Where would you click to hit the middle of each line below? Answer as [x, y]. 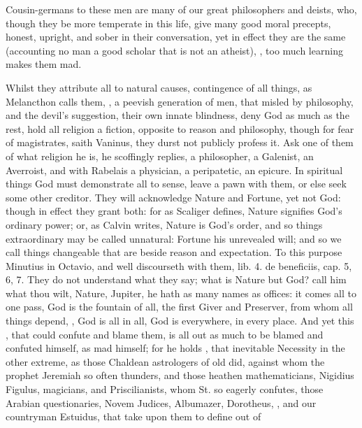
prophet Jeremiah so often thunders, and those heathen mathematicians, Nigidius [180, 375]
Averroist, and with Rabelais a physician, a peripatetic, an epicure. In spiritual [174, 170]
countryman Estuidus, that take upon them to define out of [133, 416]
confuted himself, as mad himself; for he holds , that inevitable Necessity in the [175, 348]
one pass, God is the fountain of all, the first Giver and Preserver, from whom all [179, 307]
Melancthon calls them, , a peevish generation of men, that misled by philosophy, [180, 101]
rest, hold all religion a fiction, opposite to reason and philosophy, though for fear [180, 128]
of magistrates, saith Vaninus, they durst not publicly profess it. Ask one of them [180, 142]
